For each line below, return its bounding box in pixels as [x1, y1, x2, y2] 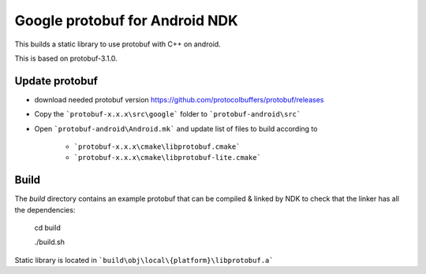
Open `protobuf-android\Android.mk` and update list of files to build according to [34, 124, 318, 133]
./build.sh [34, 237, 65, 247]
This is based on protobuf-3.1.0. [14, 54, 118, 63]
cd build [34, 223, 61, 232]
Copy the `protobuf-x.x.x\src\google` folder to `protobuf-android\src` [34, 109, 301, 119]
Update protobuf [14, 74, 99, 87]
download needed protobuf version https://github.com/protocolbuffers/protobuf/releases [34, 94, 324, 104]
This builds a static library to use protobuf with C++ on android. [14, 39, 221, 49]
